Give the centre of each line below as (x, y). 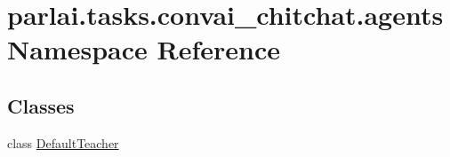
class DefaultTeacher (63, 142)
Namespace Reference (144, 49)
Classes (41, 105)
